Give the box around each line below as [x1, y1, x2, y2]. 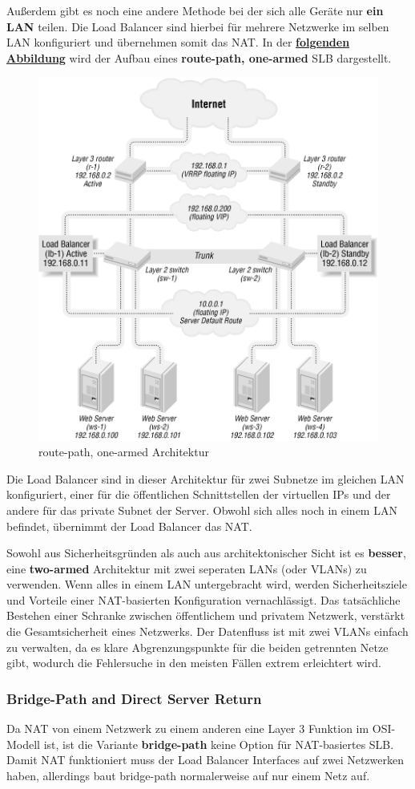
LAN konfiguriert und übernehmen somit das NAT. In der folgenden [6, 34, 350, 51]
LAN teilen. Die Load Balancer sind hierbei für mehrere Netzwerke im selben [6, 18, 389, 34]
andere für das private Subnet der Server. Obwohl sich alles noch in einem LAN [6, 501, 397, 518]
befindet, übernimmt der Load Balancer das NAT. [6, 517, 252, 534]
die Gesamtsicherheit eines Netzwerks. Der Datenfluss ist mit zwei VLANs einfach [6, 623, 409, 640]
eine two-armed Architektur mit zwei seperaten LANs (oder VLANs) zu [6, 560, 367, 577]
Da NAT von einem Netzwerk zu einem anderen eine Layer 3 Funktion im [6, 720, 369, 737]
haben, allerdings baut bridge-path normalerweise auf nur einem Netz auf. [6, 767, 370, 783]
